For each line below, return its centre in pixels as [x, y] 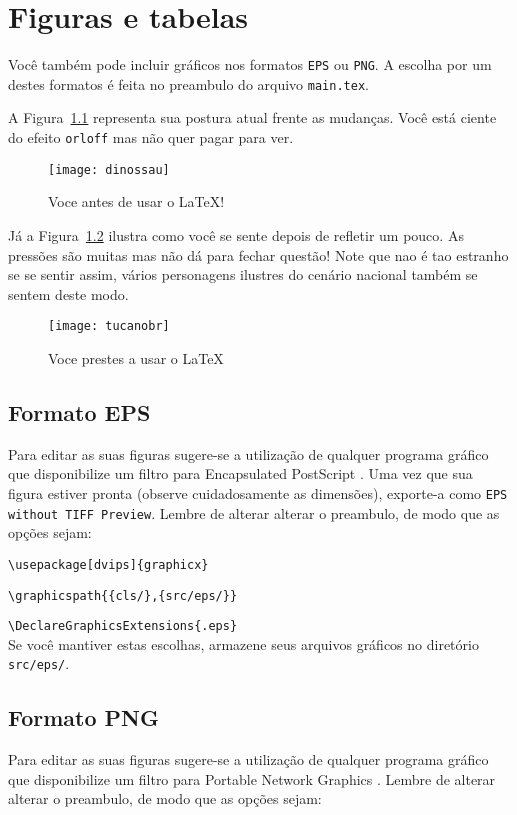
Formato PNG [83, 717]
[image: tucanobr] [109, 326]
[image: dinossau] [109, 169]
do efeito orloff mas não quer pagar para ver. [151, 137]
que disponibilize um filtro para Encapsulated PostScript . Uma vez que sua [240, 473]
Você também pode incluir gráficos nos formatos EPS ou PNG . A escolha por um [250, 64]
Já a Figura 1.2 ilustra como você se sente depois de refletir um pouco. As [236, 234]
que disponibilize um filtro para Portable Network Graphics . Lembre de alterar [252, 778]
